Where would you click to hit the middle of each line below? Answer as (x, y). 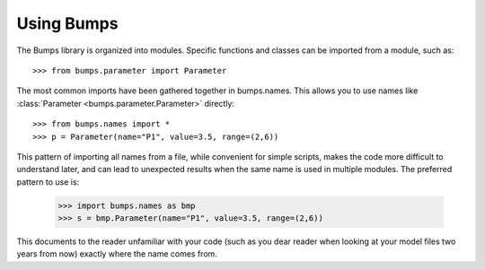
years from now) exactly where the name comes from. (117, 254)
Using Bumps (67, 23)
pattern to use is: (48, 182)
